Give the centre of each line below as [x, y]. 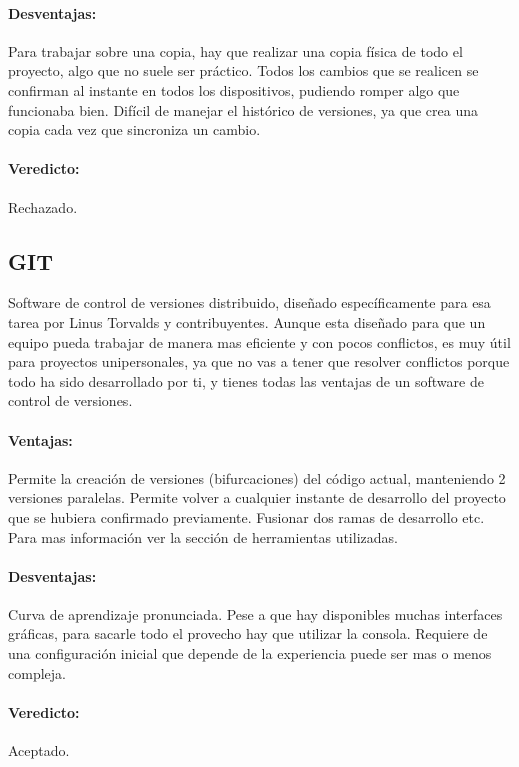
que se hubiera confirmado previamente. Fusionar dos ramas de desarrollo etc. [246, 516]
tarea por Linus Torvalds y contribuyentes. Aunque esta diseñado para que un [247, 321]
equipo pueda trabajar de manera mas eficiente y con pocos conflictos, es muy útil [259, 341]
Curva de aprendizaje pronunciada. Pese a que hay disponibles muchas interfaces [255, 613]
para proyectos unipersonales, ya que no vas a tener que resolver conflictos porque [259, 361]
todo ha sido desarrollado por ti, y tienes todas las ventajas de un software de [246, 380]
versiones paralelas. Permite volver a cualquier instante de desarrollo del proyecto [257, 497]
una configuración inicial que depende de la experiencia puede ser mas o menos [250, 653]
